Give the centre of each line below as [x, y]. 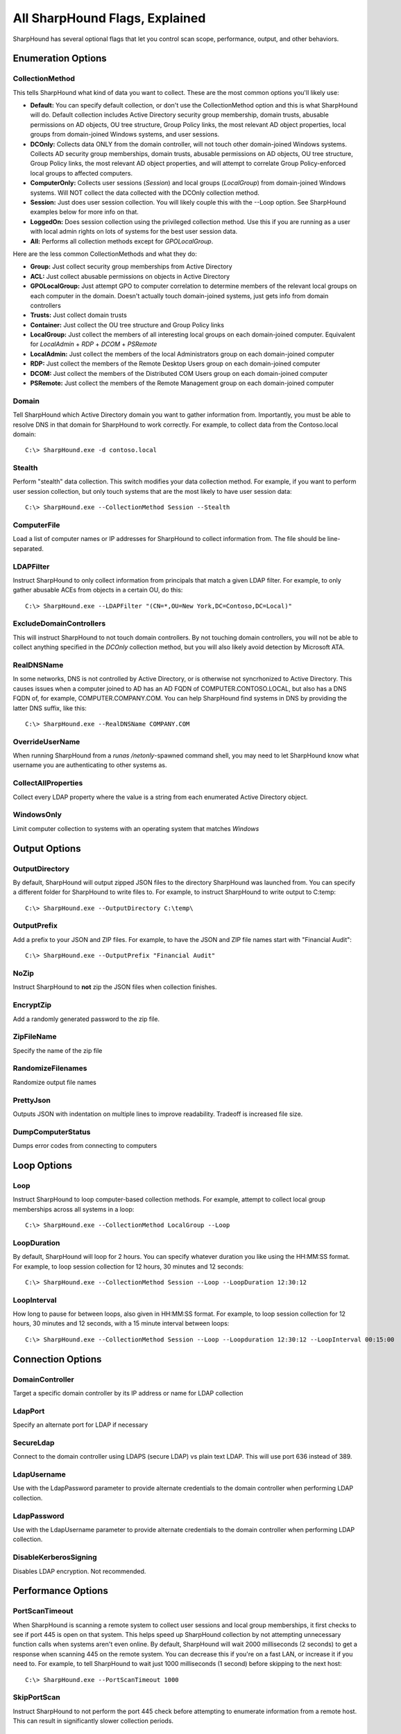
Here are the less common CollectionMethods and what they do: [105, 254]
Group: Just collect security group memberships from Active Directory [131, 266]
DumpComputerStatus [52, 1132]
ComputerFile [36, 525]
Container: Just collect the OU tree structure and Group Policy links [127, 325]
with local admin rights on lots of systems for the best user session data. [134, 232]
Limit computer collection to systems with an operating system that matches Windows [136, 828]
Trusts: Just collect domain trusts [79, 315]
